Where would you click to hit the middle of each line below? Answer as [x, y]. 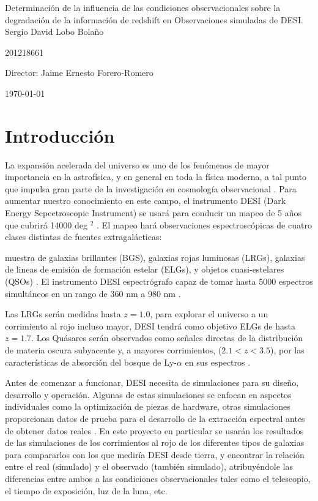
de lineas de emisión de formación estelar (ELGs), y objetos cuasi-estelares [145, 269]
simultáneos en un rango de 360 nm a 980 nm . [93, 293]
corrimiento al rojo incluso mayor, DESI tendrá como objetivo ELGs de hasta [150, 326]
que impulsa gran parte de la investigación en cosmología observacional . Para [151, 188]
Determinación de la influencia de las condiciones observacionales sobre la [143, 7]
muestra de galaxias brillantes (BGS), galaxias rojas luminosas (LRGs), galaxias [155, 257]
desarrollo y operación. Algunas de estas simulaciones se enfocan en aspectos [148, 394]
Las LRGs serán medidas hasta [63, 314]
